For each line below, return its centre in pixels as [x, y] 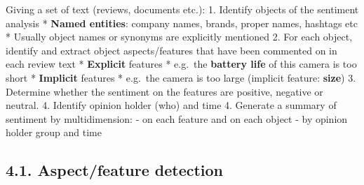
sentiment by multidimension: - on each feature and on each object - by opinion [177, 118]
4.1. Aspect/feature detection [115, 170]
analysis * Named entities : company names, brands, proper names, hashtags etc [182, 23]
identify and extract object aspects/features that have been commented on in [171, 50]
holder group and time [54, 132]
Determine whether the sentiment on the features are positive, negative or [164, 91]
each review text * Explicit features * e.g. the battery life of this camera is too [181, 64]
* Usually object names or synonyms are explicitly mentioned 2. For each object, [179, 37]
